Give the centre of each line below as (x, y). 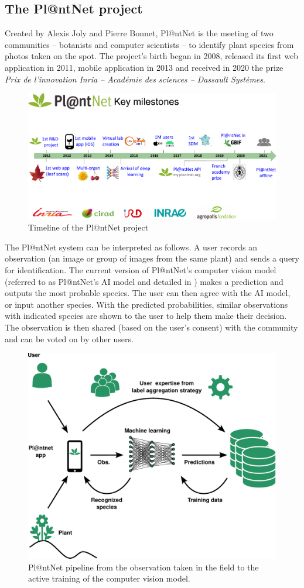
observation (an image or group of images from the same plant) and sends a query (152, 258)
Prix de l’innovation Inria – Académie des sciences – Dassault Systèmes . (135, 79)
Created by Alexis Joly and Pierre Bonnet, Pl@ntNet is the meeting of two (139, 33)
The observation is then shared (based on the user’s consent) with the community (151, 327)
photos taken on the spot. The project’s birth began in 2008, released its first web (152, 56)
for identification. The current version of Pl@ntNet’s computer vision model (141, 270)
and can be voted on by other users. (69, 338)
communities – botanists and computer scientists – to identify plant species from (149, 44)
